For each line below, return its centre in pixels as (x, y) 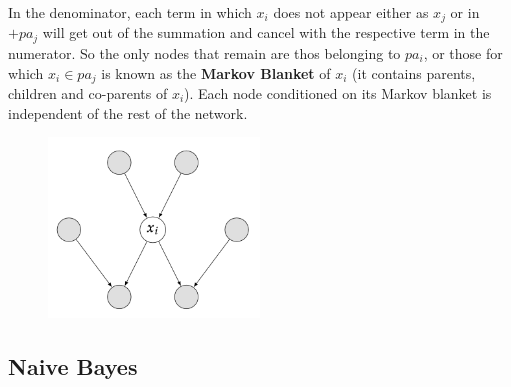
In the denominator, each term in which (130, 12)
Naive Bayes (73, 366)
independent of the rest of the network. (128, 112)
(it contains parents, (414, 72)
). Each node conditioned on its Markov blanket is (338, 92)
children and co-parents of (88, 92)
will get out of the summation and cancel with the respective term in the (266, 32)
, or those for (463, 52)
